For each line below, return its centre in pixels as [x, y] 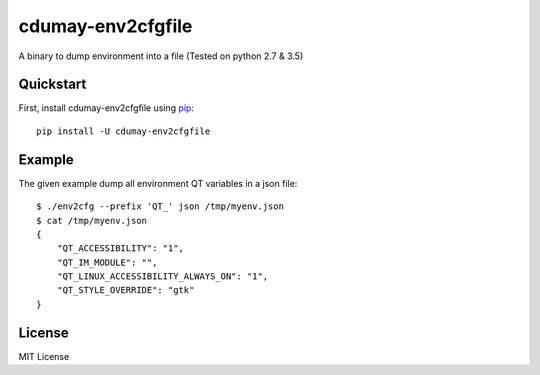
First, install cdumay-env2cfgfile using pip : [106, 108]
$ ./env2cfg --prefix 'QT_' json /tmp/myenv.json [160, 206]
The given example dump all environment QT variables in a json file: [158, 183]
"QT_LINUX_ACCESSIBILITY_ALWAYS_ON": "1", [162, 276]
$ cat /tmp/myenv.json [92, 220]
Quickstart [52, 84]
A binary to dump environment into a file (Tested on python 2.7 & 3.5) [161, 56]
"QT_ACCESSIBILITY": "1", [120, 248]
